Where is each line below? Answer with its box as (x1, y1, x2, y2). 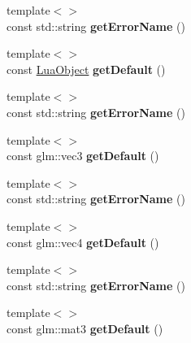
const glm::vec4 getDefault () (7, 233, 159, 250)
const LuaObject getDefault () (7, 60, 166, 77)
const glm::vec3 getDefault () (7, 147, 159, 164)
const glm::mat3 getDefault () (7, 319, 163, 336)
